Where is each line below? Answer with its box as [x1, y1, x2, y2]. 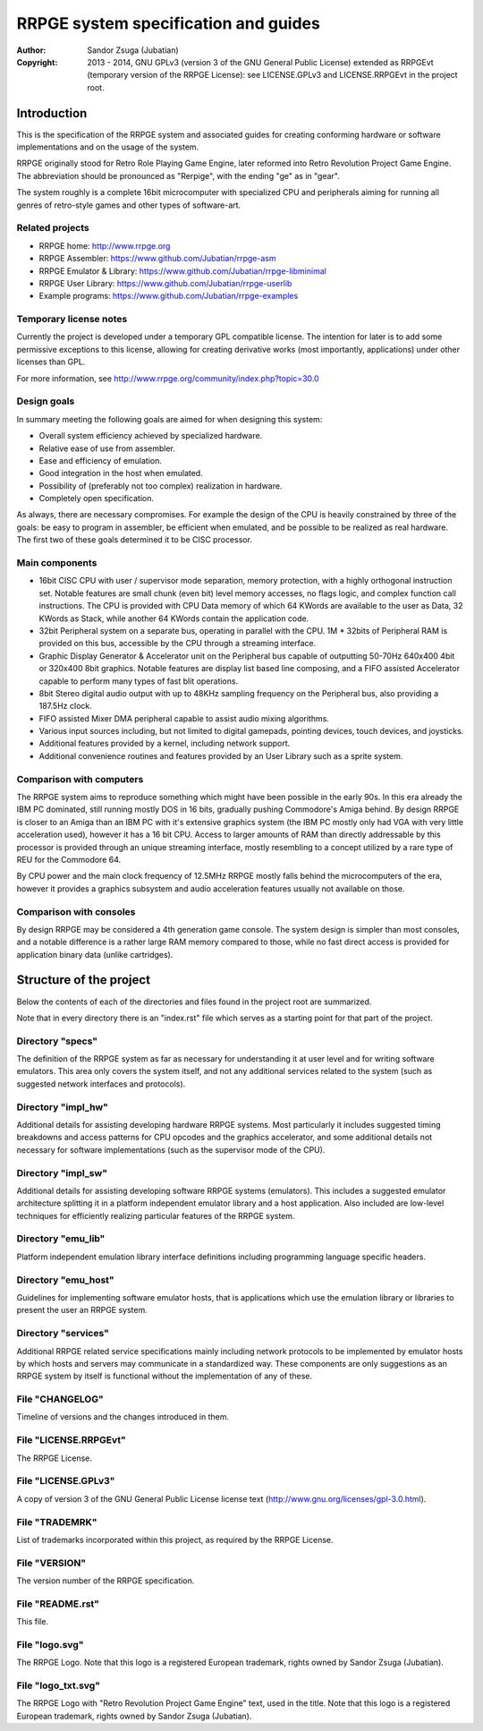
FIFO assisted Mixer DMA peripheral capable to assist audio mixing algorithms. [38, 712, 330, 724]
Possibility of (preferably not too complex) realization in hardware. [38, 480, 283, 491]
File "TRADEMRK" [16, 1515, 97, 1528]
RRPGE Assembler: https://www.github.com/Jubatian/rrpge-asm [38, 253, 276, 264]
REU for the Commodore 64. [16, 854, 122, 865]
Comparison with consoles [16, 905, 136, 917]
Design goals [16, 395, 75, 407]
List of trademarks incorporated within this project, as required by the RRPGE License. [16, 1534, 335, 1545]
